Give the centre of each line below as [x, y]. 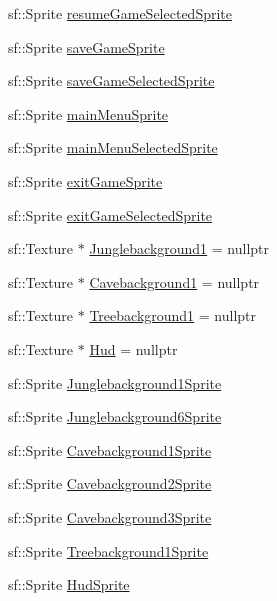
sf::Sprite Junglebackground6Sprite [115, 416]
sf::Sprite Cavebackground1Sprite [110, 449]
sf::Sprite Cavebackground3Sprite [110, 516]
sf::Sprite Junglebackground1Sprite [115, 382]
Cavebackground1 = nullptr [174, 281]
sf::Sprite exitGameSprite [85, 180]
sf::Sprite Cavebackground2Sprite [110, 483]
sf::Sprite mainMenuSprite [88, 113]
